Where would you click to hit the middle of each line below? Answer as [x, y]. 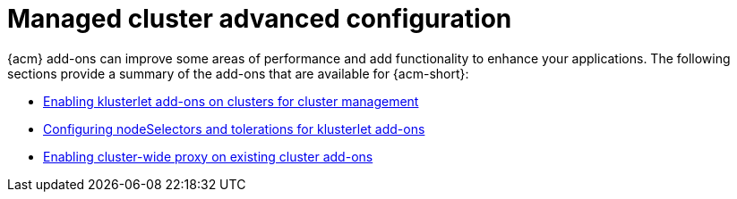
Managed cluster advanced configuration [260, 19]
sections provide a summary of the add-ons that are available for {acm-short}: [238, 73]
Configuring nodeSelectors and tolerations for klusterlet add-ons [234, 129]
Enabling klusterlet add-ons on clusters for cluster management [231, 101]
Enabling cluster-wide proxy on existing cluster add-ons [208, 156]
